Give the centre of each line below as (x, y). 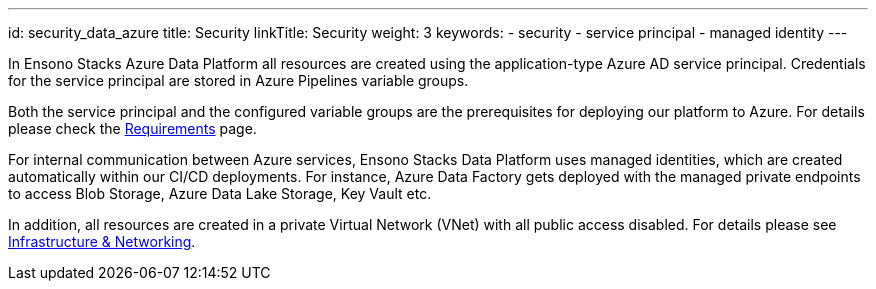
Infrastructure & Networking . (102, 241)
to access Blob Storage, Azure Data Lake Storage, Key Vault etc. (220, 193)
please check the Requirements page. (132, 128)
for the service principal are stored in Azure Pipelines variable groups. (238, 80)
